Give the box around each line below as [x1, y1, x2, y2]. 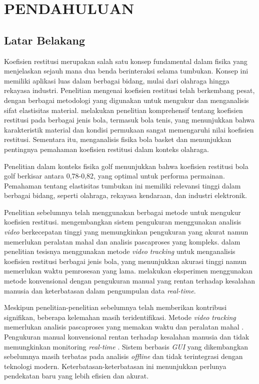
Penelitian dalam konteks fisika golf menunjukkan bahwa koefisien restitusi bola [4, 160, 248, 171]
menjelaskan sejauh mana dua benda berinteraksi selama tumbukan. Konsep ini [4, 65, 248, 76]
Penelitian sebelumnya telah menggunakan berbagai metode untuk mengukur [4, 206, 241, 217]
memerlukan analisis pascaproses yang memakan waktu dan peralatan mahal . [4, 321, 244, 332]
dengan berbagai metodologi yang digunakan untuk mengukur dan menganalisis [4, 94, 249, 105]
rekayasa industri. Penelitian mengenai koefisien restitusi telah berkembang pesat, [4, 85, 255, 95]
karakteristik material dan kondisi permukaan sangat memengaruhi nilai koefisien [4, 124, 254, 134]
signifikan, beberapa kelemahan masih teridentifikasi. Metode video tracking [4, 311, 236, 322]
